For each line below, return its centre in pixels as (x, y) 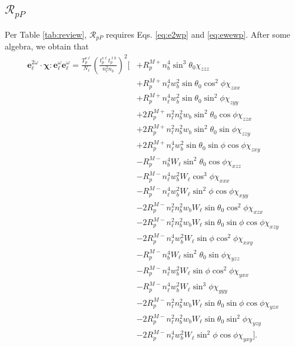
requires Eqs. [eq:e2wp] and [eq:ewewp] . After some (198, 34)
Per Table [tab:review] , (46, 34)
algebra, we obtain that (47, 46)
